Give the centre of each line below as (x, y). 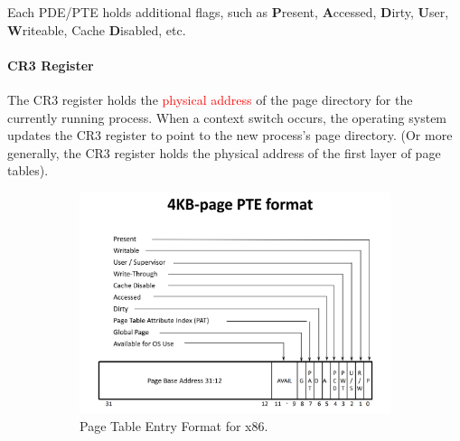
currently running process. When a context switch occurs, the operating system (227, 117)
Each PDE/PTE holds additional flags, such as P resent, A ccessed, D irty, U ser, (228, 12)
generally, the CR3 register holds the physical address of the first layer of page (224, 152)
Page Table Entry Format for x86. (174, 425)
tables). (28, 170)
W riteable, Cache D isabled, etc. (97, 29)
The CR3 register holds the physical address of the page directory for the (210, 99)
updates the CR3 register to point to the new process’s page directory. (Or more (230, 135)
